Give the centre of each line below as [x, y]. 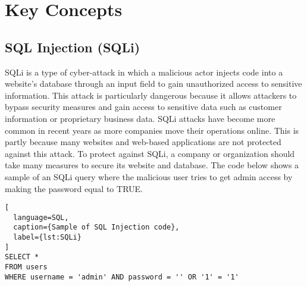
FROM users [26, 267]
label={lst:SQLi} [47, 238]
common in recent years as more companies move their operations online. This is [152, 130]
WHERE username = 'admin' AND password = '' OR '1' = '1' [122, 277]
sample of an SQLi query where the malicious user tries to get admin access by [149, 176]
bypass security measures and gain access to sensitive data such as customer [143, 107]
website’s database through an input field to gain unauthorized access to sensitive [153, 84]
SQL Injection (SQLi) [73, 47]
